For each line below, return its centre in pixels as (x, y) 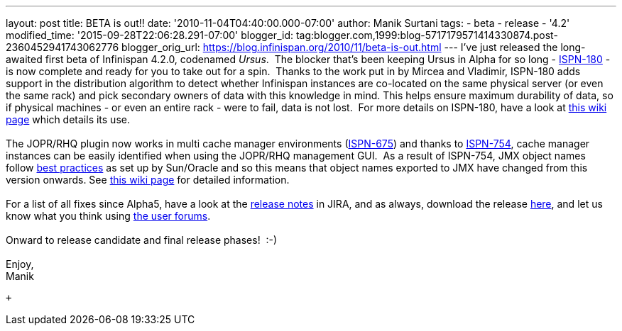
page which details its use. (68, 119)
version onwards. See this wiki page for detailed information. (148, 180)
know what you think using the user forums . (108, 216)
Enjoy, (20, 264)
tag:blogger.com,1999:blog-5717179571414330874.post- (427, 35)
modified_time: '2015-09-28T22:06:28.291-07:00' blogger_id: (149, 35)
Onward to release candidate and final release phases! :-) (142, 240)
